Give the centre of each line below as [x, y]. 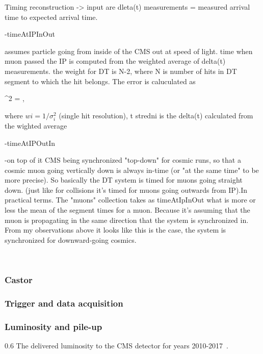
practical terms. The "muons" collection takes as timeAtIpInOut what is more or [130, 200]
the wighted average [36, 125]
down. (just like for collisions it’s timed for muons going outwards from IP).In [126, 189]
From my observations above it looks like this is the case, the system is [115, 230]
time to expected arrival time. [51, 17]
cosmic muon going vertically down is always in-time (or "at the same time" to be [132, 170]
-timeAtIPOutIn [30, 143]
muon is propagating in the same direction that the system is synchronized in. [127, 220]
